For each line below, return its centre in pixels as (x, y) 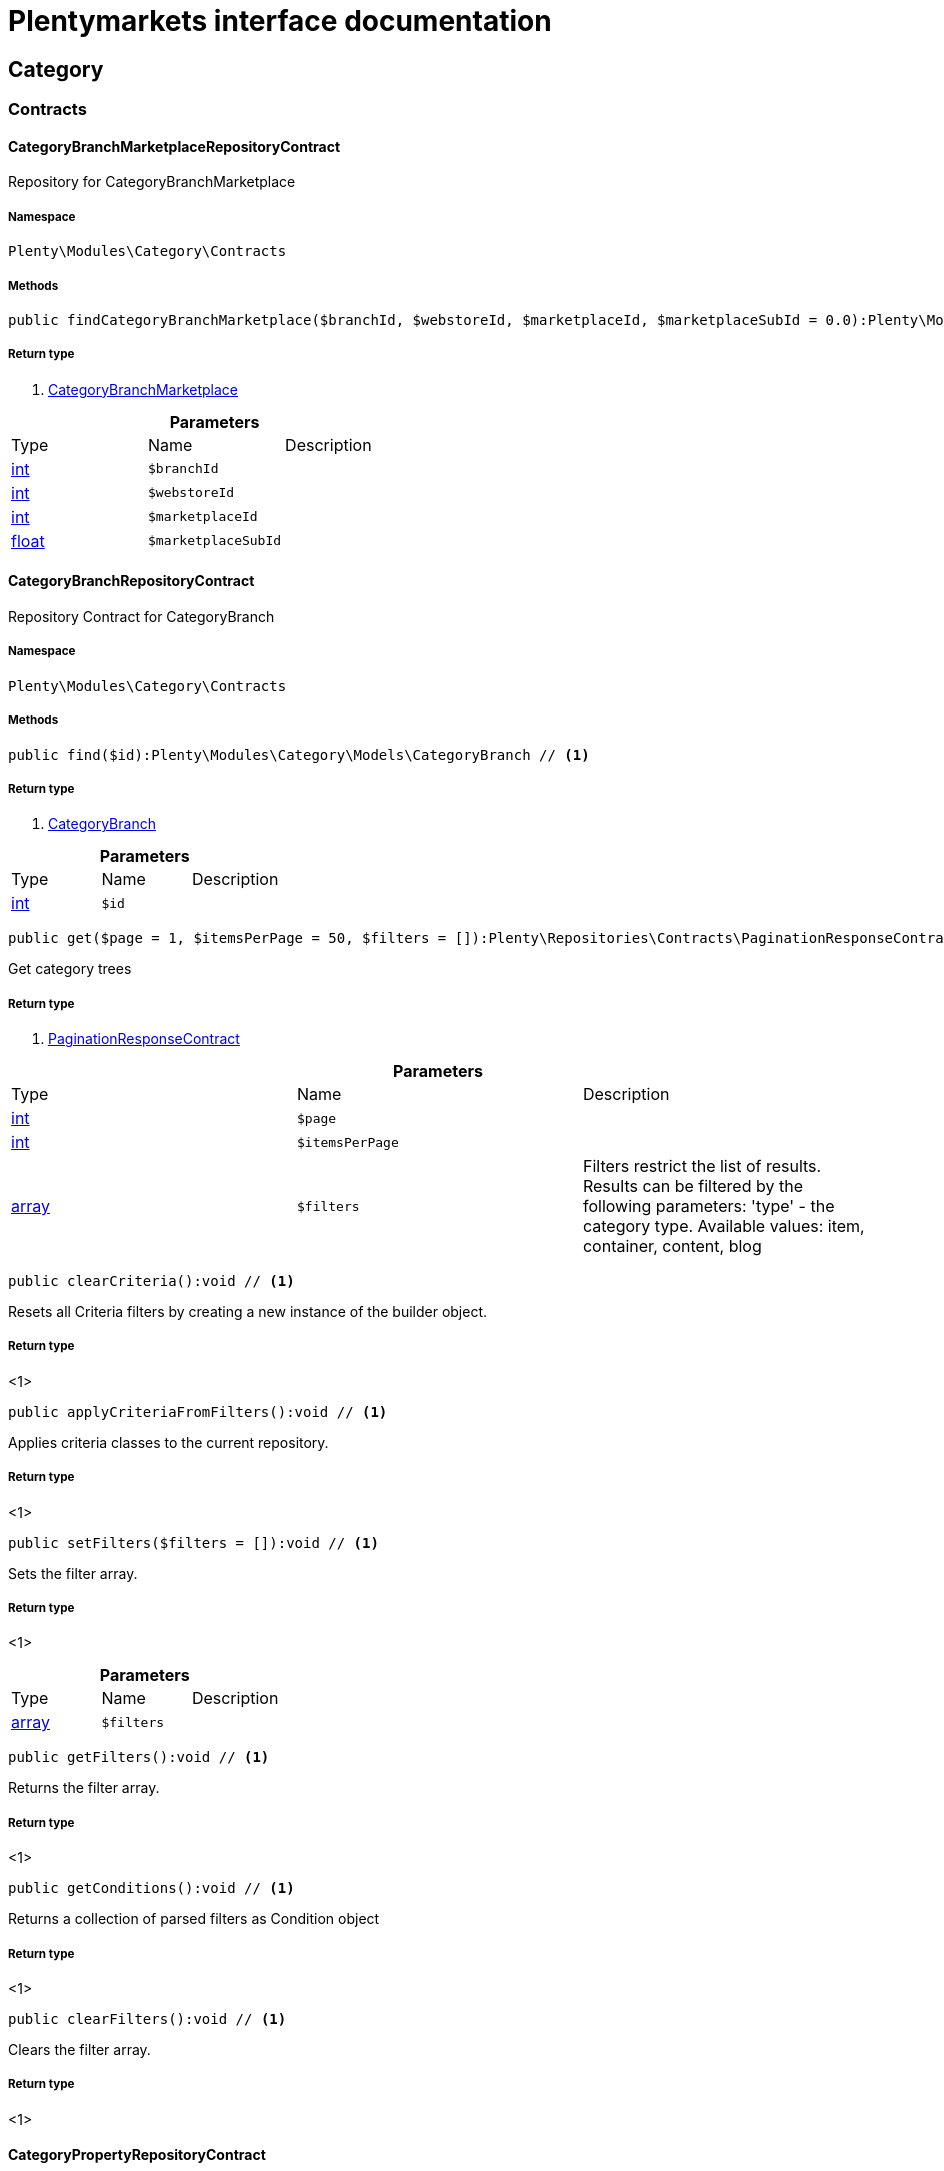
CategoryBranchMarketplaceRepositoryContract (174, 146)
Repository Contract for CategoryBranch (141, 616)
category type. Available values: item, (723, 1226)
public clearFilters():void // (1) (147, 2018)
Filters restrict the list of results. (702, 1166)
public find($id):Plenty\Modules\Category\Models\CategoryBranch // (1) (299, 754)
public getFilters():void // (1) (139, 1757)
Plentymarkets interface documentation (280, 21)
